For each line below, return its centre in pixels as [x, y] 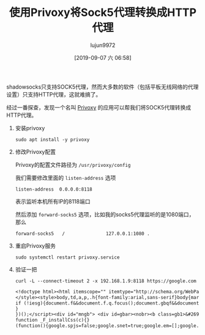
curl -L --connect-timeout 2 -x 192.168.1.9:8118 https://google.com [106, 281]
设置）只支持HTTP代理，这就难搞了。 [54, 94]
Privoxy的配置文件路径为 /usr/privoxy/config [73, 164]
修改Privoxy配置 [35, 152]
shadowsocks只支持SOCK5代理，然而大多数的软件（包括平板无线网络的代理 [102, 87]
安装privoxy [30, 128]
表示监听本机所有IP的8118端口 [53, 201]
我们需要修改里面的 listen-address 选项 [65, 177]
